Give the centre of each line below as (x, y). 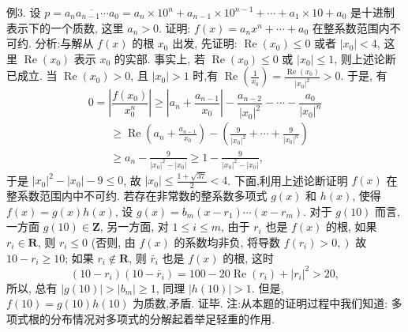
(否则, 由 (113, 241)
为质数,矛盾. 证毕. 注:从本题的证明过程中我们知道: (260, 303)
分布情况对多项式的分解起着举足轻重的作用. (162, 318)
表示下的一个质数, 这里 (65, 27)
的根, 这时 (248, 257)
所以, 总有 (32, 287)
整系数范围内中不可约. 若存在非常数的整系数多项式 (137, 196)
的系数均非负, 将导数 (227, 241)
